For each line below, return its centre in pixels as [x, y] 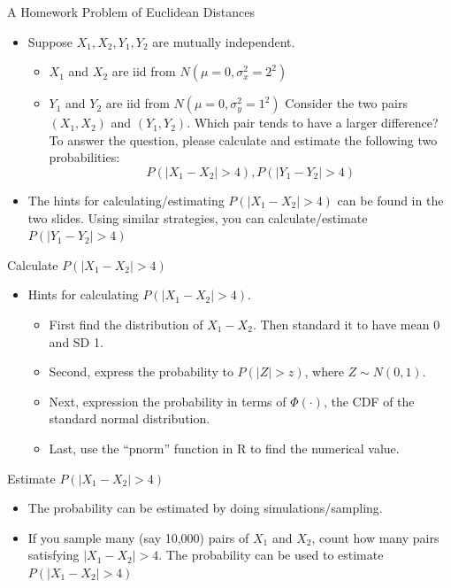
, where [324, 371]
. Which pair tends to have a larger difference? [313, 123]
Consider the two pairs [346, 103]
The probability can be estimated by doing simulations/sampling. [205, 508]
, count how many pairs [375, 537]
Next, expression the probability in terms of [168, 401]
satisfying [54, 555]
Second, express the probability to [141, 371]
